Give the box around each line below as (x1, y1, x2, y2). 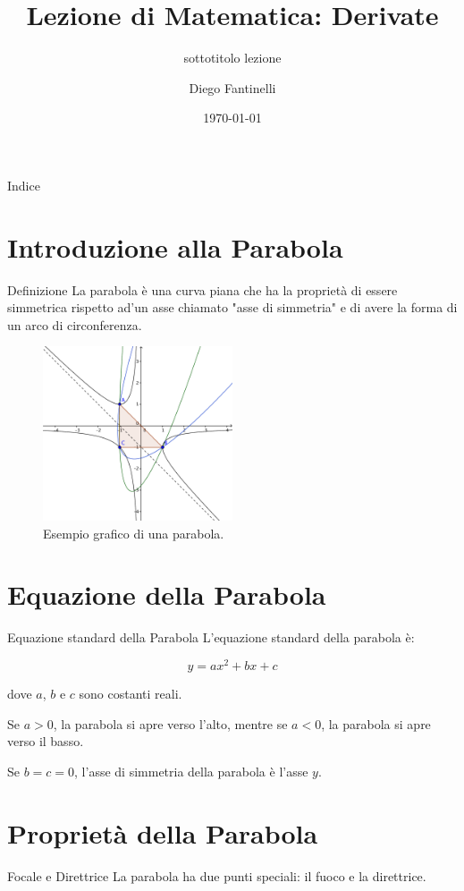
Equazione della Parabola (7, 576, 326, 613)
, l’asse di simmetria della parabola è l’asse (74, 761, 308, 780)
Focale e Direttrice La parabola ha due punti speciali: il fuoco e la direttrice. (7, 866, 426, 885)
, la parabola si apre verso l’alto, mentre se (53, 714, 288, 733)
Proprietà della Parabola (7, 814, 318, 851)
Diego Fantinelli (189, 78, 276, 97)
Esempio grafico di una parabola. (43, 523, 224, 542)
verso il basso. (7, 732, 84, 751)
